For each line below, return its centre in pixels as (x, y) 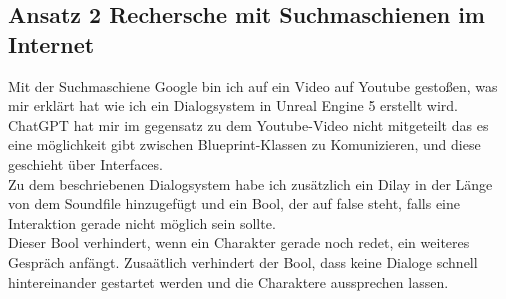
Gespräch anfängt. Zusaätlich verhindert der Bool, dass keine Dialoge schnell (243, 261)
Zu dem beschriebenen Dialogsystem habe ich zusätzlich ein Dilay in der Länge (250, 183)
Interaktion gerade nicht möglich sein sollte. (142, 222)
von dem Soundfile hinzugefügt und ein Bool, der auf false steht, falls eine (234, 203)
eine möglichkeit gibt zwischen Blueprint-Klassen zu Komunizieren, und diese (244, 144)
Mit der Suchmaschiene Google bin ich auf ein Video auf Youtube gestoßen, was (253, 85)
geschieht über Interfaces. (85, 163)
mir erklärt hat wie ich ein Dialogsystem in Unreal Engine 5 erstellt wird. (233, 105)
